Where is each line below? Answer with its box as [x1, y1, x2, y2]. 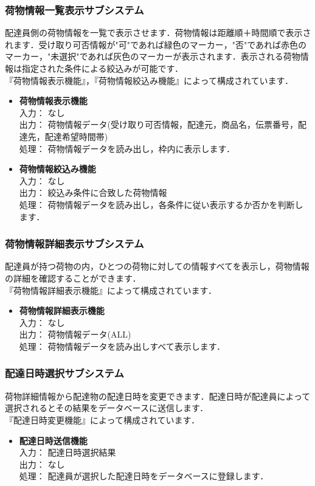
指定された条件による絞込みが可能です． [21, 62, 184, 74]
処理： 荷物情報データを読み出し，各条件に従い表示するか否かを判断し [19, 198, 303, 210]
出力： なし [19, 457, 65, 470]
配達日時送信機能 [19, 434, 88, 446]
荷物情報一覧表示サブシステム [5, 2, 144, 17]
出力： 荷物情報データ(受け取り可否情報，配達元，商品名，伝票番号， [19, 118, 298, 131]
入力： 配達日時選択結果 [19, 446, 116, 459]
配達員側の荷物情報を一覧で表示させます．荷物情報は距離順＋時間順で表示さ [5, 26, 311, 39]
